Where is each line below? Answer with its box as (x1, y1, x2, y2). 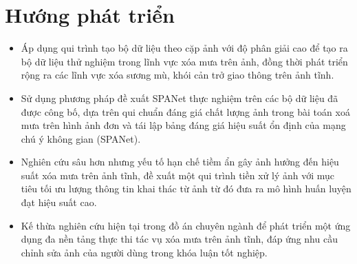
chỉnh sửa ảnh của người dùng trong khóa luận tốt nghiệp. (21, 245, 268, 259)
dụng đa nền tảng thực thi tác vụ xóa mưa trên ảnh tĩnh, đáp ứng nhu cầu (21, 232, 338, 246)
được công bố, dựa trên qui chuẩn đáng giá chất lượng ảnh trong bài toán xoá (21, 104, 350, 119)
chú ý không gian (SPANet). (21, 131, 141, 145)
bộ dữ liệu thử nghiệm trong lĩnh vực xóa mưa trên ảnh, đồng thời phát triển (21, 54, 348, 68)
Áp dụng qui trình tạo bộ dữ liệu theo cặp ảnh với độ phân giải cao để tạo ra (21, 41, 348, 55)
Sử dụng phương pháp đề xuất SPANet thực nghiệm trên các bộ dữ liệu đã (21, 90, 338, 105)
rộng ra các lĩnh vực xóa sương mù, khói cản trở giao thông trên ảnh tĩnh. (21, 68, 334, 82)
